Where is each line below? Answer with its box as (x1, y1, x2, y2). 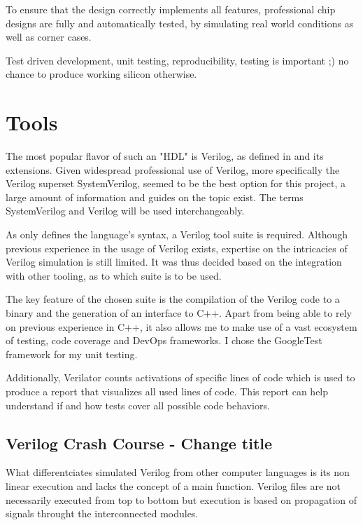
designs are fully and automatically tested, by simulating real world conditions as (6, 15, 354, 30)
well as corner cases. (6, 29, 92, 44)
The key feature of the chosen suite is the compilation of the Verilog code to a (6, 292, 340, 306)
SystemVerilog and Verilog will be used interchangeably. (6, 203, 245, 218)
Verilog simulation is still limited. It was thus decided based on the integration (6, 254, 342, 269)
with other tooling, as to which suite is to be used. (6, 268, 222, 282)
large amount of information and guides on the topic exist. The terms (6, 189, 304, 204)
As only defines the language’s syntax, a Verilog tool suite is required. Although (6, 227, 348, 242)
